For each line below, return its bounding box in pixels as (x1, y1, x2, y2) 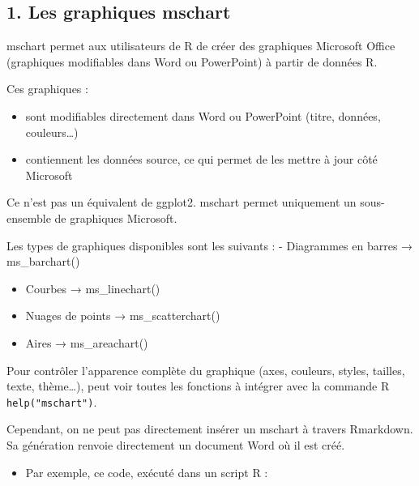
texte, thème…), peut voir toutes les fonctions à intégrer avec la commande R (6, 377, 390, 394)
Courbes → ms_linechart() (25, 279, 160, 296)
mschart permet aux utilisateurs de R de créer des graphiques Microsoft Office (6, 37, 395, 54)
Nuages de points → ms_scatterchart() (25, 307, 220, 324)
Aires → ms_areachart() (25, 334, 148, 351)
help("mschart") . (6, 393, 97, 410)
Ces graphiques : (6, 80, 88, 97)
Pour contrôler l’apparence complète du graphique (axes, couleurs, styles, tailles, (6, 361, 405, 378)
